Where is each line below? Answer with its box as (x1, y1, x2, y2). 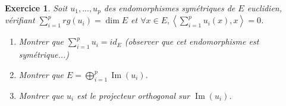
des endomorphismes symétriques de (103, 2, 235, 14)
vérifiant (5, 14, 35, 26)
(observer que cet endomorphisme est (124, 35, 259, 48)
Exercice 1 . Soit (5, 2, 68, 14)
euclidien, (247, 2, 282, 14)
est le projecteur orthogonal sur (77, 89, 190, 101)
